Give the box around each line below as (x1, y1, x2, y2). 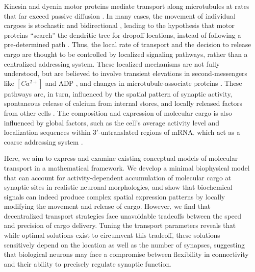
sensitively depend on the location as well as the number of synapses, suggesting (4, 239, 245, 249)
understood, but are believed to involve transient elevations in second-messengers (4, 68, 248, 78)
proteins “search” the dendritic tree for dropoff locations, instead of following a (4, 29, 241, 40)
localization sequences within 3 (4, 127, 97, 137)
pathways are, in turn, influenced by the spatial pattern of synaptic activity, (4, 88, 232, 99)
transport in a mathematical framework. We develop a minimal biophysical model (4, 162, 250, 173)
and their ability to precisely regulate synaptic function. (4, 258, 172, 269)
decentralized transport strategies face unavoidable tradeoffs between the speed (4, 210, 241, 221)
